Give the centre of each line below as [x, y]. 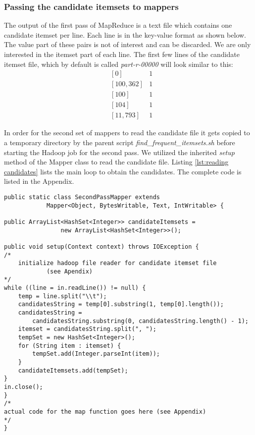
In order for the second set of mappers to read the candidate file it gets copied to [127, 133]
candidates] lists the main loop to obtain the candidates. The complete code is [123, 171]
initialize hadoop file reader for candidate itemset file [117, 263]
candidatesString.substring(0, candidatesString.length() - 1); [140, 321]
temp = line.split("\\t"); [62, 296]
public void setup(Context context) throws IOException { [102, 246]
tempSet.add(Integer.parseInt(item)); [96, 354]
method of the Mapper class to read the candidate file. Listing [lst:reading [116, 162]
